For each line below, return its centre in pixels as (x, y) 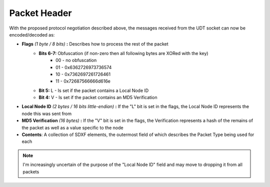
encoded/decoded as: (32, 34)
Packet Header (40, 13)
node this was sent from (47, 113)
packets (31, 171)
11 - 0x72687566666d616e (83, 81)
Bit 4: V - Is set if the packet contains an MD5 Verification (98, 97)
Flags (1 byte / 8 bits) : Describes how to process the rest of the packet (95, 44)
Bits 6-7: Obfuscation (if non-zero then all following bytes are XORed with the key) (123, 53)
